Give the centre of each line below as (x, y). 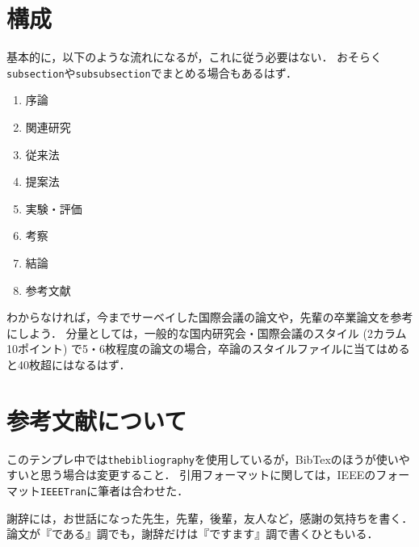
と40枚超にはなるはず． (69, 364)
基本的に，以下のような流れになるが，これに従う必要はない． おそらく (195, 57)
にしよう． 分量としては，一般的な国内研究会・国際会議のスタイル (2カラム (207, 332)
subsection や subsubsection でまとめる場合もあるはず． (152, 72)
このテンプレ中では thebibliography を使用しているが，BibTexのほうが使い (203, 459)
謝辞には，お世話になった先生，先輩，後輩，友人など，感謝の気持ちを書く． (210, 518)
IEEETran (64, 492)
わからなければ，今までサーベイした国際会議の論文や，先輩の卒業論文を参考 (210, 317)
